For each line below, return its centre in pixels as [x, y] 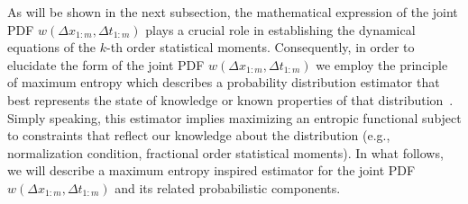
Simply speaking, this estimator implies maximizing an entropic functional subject [234, 117]
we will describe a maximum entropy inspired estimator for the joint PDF [211, 170]
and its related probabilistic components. [228, 187]
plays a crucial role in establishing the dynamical [280, 29]
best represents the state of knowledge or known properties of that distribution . [230, 99]
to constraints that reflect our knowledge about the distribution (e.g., [199, 135]
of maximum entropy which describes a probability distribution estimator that [224, 82]
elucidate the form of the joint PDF [106, 64]
